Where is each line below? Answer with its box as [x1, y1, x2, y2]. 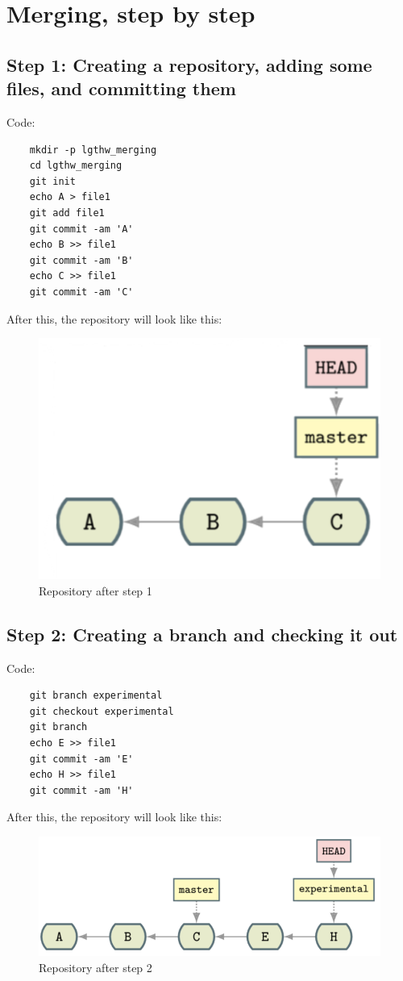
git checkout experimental [29, 705, 174, 717]
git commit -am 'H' [29, 784, 134, 796]
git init [29, 175, 76, 187]
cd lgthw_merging [29, 160, 123, 172]
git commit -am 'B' [29, 254, 134, 266]
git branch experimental [29, 690, 163, 702]
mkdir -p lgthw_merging [29, 144, 157, 156]
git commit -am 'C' [29, 286, 134, 298]
